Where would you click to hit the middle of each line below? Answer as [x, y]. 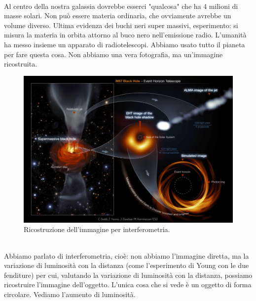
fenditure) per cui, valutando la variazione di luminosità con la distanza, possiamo [128, 275]
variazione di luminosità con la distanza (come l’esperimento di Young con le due [127, 265]
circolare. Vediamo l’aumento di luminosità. [70, 294]
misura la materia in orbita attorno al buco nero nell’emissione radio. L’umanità [125, 35]
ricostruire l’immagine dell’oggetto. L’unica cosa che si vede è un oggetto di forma [128, 284]
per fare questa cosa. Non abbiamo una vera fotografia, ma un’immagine [113, 54]
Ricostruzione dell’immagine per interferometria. [97, 229]
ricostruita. [21, 64]
